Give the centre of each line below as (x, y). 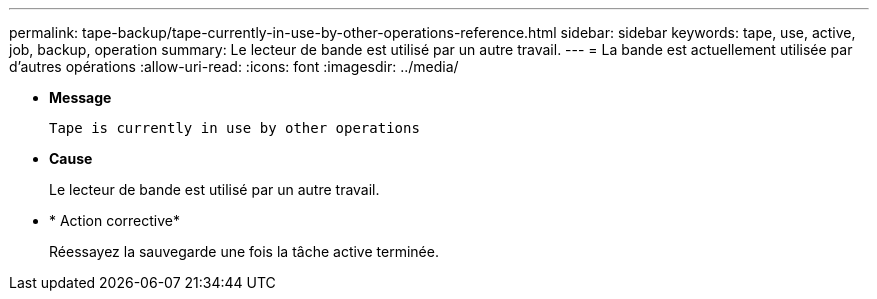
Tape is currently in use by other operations (234, 128)
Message (80, 97)
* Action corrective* (115, 220)
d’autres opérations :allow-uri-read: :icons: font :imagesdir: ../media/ (234, 66)
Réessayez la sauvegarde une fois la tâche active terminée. (244, 251)
